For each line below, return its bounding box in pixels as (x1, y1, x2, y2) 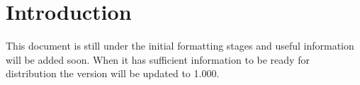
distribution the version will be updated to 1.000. (6, 66, 220, 81)
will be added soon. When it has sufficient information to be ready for (6, 52, 310, 67)
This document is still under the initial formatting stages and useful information (6, 38, 354, 53)
